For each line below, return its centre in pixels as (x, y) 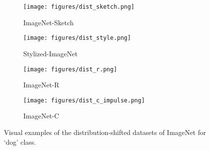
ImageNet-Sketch (48, 22)
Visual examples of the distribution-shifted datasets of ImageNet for (105, 132)
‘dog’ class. (20, 142)
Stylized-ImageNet (50, 53)
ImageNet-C (41, 116)
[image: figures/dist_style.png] (77, 38)
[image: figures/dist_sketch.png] (79, 7)
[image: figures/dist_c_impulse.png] (84, 100)
